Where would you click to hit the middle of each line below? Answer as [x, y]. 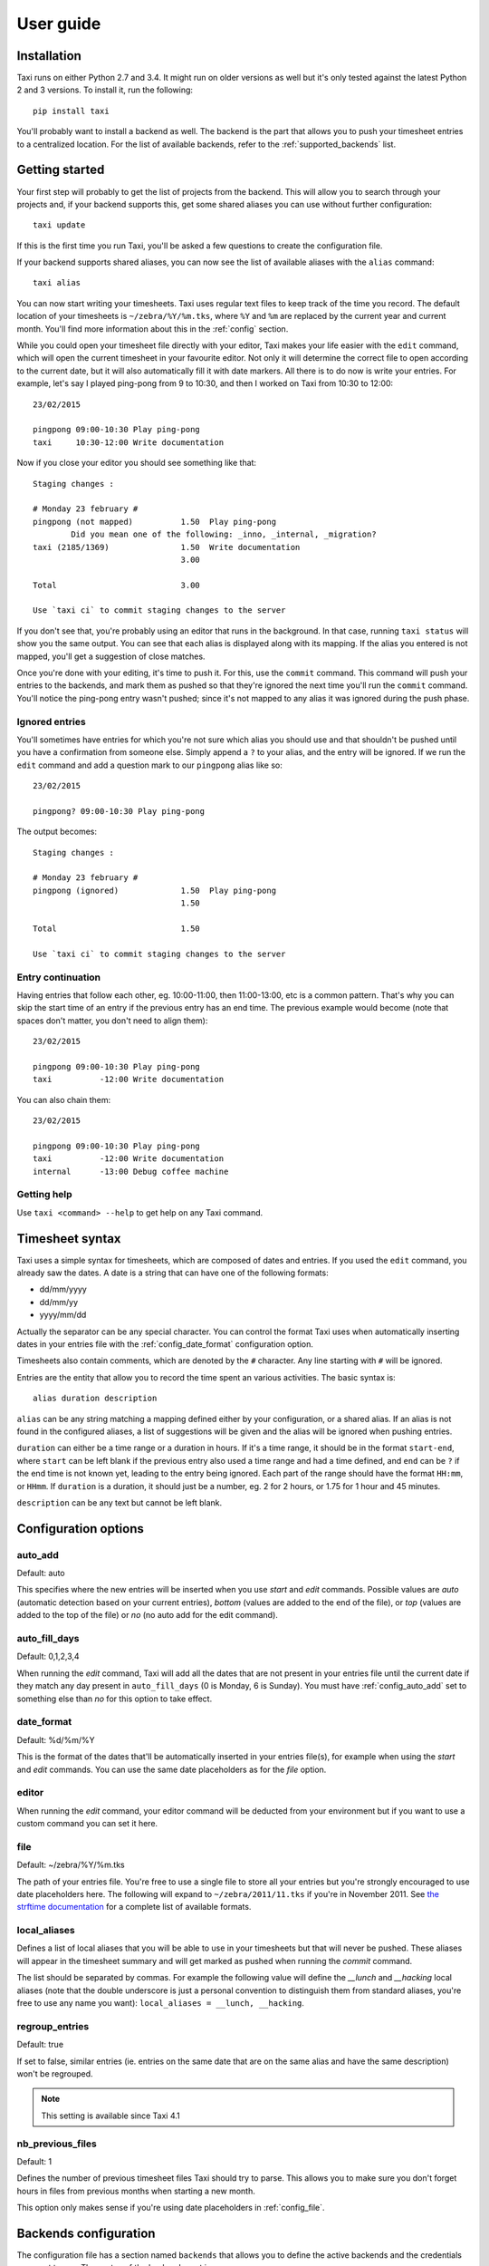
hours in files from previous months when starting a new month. [136, 2191]
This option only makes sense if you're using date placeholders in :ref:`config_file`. [171, 2208]
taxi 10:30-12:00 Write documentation [129, 442]
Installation [49, 56]
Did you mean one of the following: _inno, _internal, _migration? [224, 534]
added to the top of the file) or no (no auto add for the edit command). [147, 1615]
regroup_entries [53, 2026]
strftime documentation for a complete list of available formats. [134, 1907]
